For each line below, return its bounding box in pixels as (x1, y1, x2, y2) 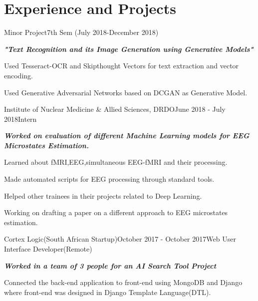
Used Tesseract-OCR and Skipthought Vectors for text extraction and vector (4, 60, 239, 71)
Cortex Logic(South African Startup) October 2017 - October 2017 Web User (4, 234, 236, 244)
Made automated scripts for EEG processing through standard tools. (4, 174, 215, 184)
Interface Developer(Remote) (4, 244, 92, 254)
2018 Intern (4, 113, 37, 124)
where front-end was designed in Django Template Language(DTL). (4, 287, 211, 297)
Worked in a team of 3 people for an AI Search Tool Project (4, 260, 217, 271)
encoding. (4, 70, 33, 80)
